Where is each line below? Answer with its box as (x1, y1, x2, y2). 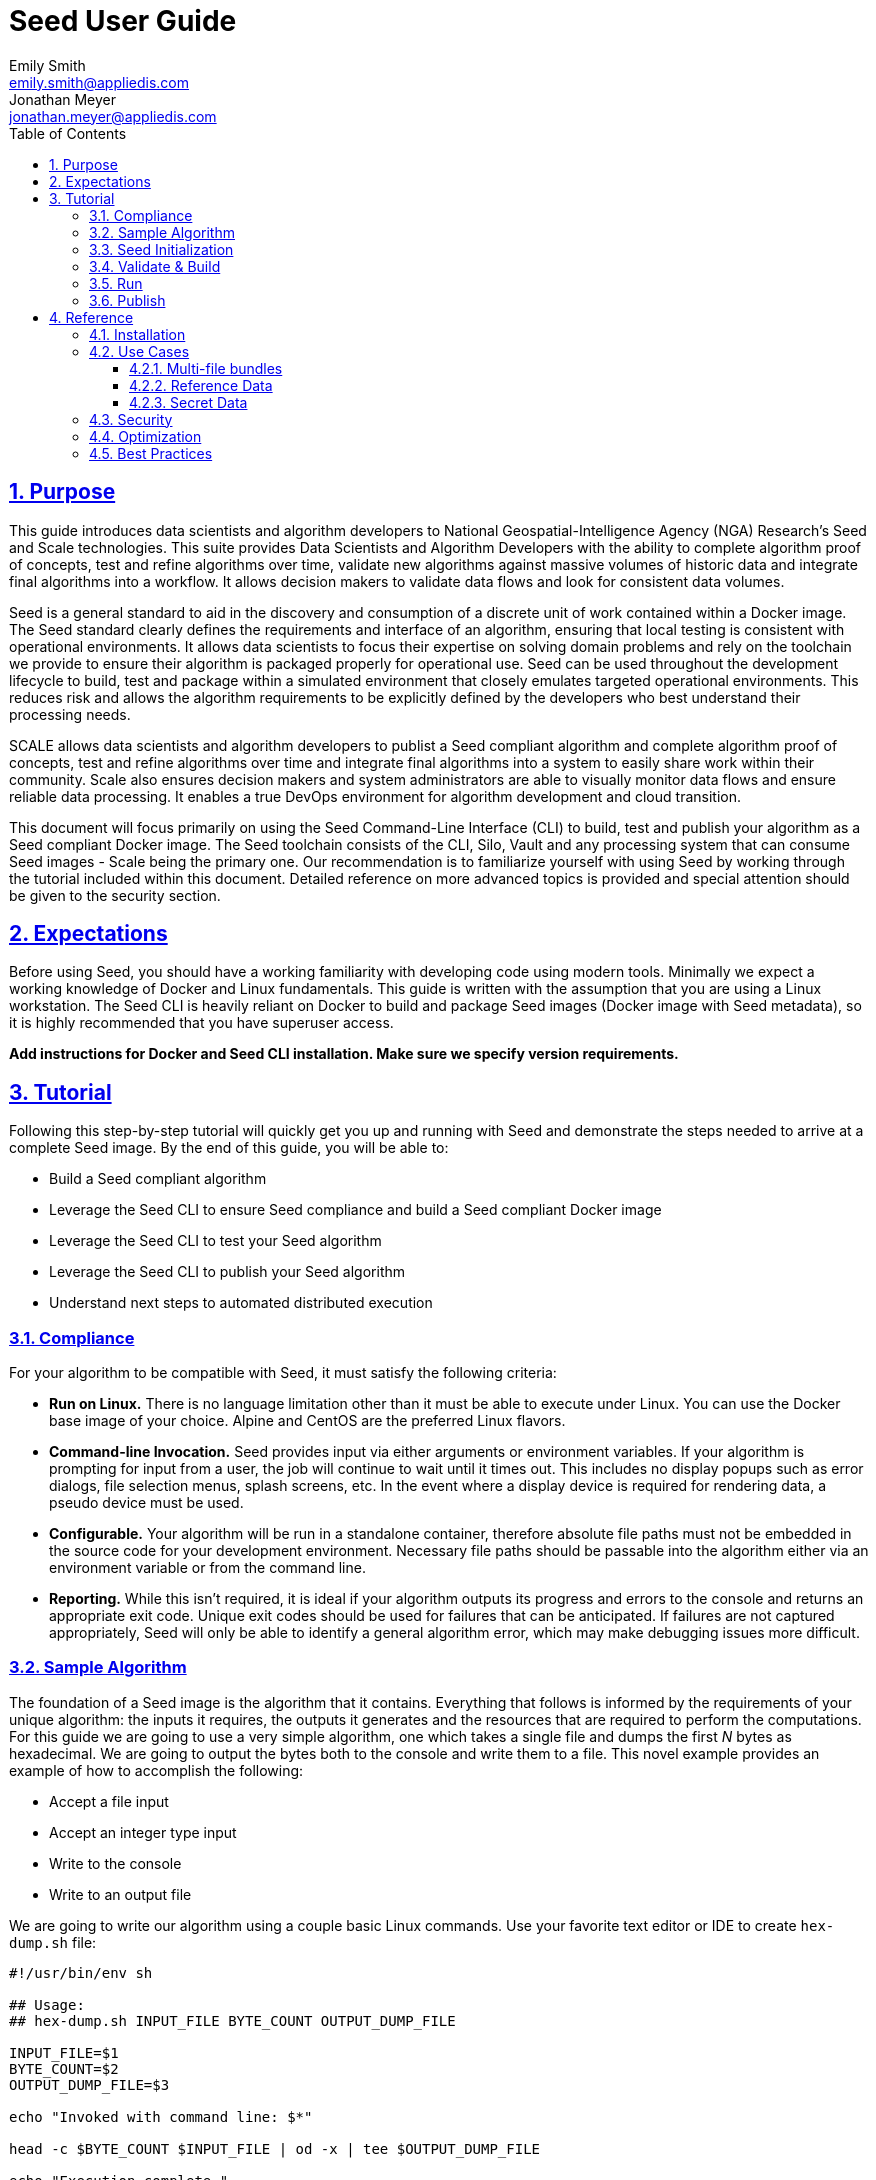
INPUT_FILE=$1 (9, 2044, 119, 2061)
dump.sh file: (9, 1933, 97, 1951)
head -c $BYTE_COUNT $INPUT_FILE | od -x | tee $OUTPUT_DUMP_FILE (9, 2140, 541, 2157)
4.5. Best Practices (89, 444, 213, 462)
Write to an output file (49, 1885, 192, 1903)
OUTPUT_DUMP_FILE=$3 (9, 2076, 170, 2093)
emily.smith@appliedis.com (9, 73, 189, 91)
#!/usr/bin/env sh (9, 1964, 153, 1981)
